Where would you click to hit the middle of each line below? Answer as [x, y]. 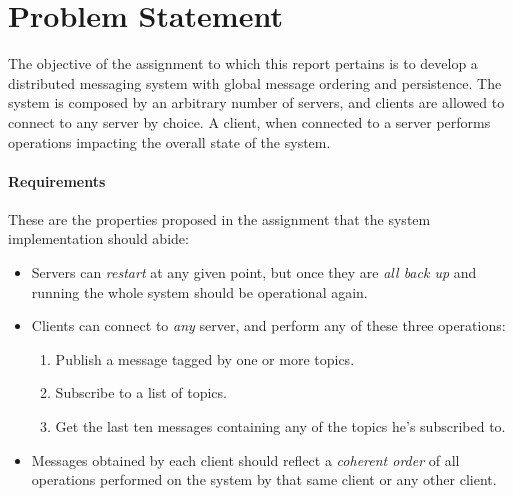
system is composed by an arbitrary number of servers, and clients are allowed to [256, 102]
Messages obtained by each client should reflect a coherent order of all [245, 459]
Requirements [57, 180]
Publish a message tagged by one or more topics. [205, 358]
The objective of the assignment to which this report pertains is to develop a [243, 63]
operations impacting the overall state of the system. [169, 141]
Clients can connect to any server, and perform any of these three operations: [268, 325]
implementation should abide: [98, 238]
